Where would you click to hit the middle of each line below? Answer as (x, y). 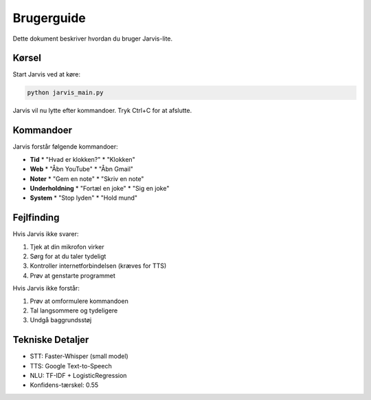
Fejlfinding (36, 218)
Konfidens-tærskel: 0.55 (64, 385)
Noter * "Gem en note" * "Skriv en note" (87, 178)
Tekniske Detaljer (51, 340)
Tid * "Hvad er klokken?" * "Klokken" (82, 159)
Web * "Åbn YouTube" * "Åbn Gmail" (82, 169)
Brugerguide (49, 18)
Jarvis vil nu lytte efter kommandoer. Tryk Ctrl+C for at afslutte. (102, 111)
